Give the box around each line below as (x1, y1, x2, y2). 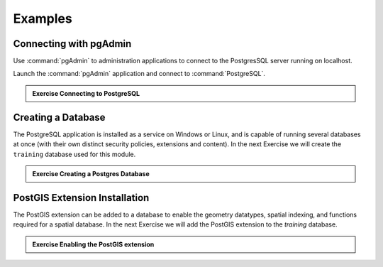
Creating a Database (13, 111, 106, 124)
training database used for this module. (13, 150, 136, 158)
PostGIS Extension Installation (13, 192, 150, 204)
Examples (13, 11, 72, 26)
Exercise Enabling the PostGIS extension (32, 240, 155, 249)
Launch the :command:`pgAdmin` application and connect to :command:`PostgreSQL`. (13, 70, 266, 78)
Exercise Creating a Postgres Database (32, 169, 150, 178)
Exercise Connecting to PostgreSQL (32, 89, 140, 97)
